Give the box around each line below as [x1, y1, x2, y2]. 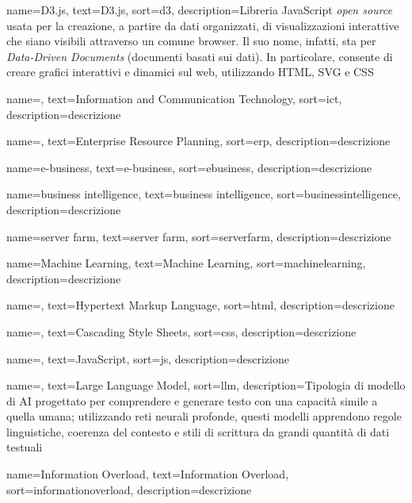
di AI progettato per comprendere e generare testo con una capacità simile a [6, 392, 378, 409]
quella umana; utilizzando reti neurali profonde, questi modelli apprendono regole [6, 408, 402, 424]
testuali [6, 439, 43, 455]
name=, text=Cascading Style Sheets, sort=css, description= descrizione [6, 323, 357, 340]
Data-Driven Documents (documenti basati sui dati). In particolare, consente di [6, 48, 393, 64]
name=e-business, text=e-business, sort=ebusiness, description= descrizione [6, 159, 372, 175]
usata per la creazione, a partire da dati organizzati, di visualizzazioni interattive [6, 17, 399, 33]
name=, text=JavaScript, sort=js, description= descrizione [6, 350, 289, 367]
